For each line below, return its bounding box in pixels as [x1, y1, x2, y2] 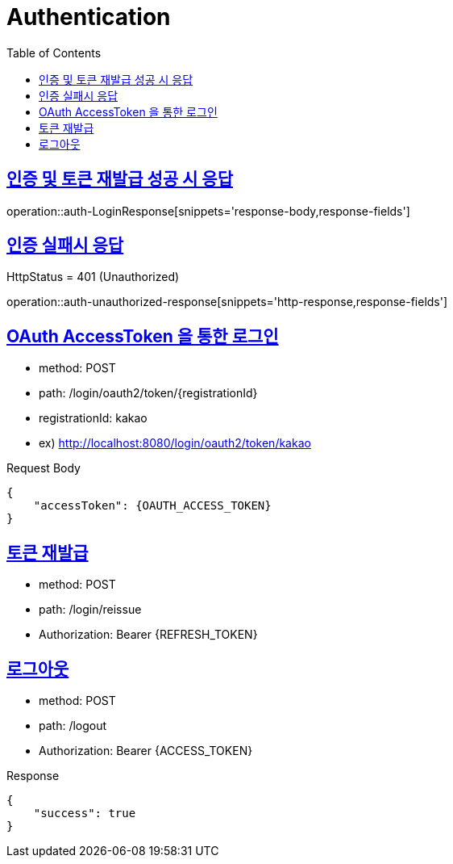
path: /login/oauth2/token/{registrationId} [39, 386, 258, 401]
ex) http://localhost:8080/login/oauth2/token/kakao [39, 436, 311, 451]
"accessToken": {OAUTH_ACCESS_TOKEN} [33, 499, 272, 513]
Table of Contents [6, 45, 102, 60]
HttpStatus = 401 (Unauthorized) [6, 270, 180, 284]
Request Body [6, 461, 81, 476]
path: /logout [39, 718, 107, 732]
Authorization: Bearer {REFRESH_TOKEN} [39, 627, 258, 642]
